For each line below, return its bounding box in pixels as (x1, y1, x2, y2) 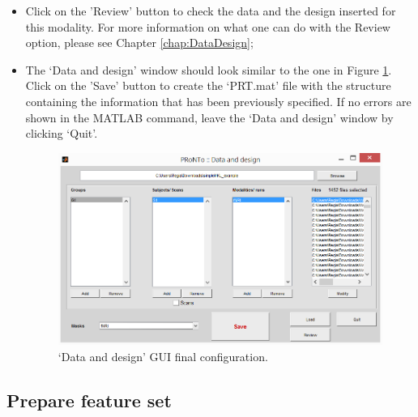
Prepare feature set (6, 387, 172, 412)
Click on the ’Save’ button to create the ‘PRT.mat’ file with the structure (25, 77, 391, 94)
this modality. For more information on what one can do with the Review (25, 18, 390, 35)
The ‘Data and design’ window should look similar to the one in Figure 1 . (25, 61, 392, 78)
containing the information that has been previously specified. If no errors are (25, 92, 412, 109)
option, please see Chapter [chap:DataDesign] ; (25, 34, 254, 51)
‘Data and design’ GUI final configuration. (58, 347, 268, 364)
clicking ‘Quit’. (25, 125, 98, 142)
